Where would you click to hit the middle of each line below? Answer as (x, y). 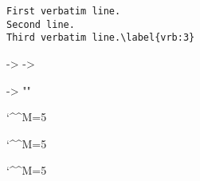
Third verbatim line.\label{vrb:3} (101, 38)
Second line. (41, 24)
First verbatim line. (64, 11)
